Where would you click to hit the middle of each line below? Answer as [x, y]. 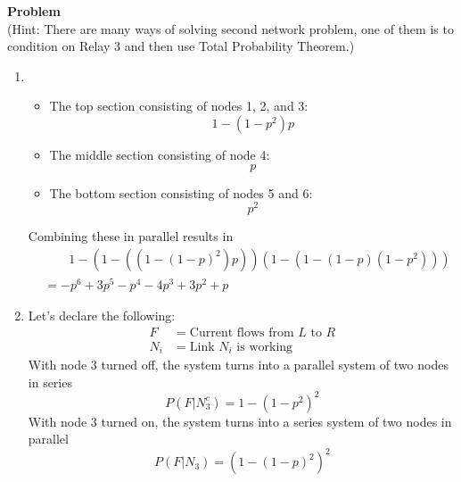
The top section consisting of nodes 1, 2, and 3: [179, 106]
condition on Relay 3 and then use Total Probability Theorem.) [181, 46]
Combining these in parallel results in [131, 236]
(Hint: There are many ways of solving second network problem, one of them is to [230, 28]
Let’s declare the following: [102, 315]
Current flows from [242, 332]
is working [265, 347]
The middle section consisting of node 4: [160, 154]
